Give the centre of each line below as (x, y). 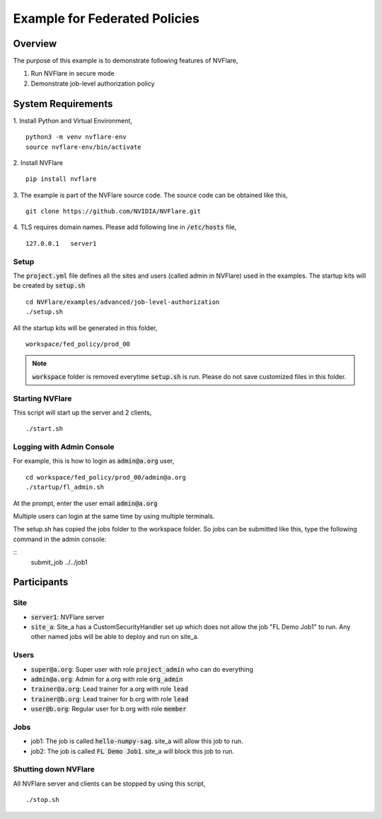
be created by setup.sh (49, 286)
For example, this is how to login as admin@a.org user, (94, 461)
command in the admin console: (60, 539)
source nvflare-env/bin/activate (83, 147)
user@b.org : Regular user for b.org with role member (109, 709)
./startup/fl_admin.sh (65, 487)
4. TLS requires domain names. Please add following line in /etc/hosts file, (125, 227)
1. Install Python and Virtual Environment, (73, 120)
